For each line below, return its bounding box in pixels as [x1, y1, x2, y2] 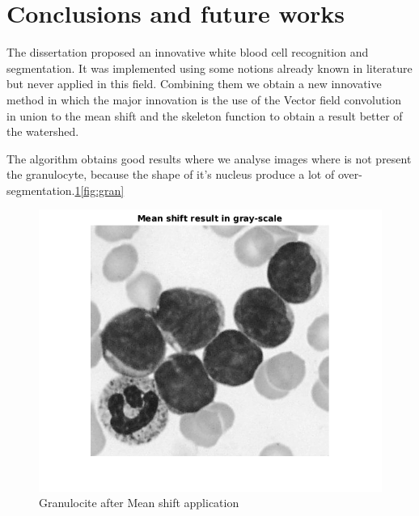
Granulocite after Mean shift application [39, 494, 239, 511]
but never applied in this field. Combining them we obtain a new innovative [6, 75, 382, 92]
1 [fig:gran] [74, 181, 125, 198]
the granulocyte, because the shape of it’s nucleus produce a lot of [6, 166, 335, 183]
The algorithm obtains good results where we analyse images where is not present [6, 150, 412, 167]
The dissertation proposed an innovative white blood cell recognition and [6, 44, 369, 61]
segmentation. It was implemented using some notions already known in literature [6, 59, 413, 76]
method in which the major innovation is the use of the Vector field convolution [6, 91, 401, 108]
